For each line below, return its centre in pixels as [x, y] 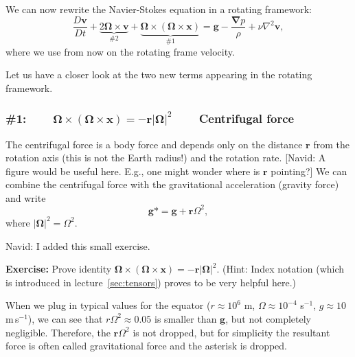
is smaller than [186, 318]
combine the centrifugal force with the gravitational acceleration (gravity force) [172, 184]
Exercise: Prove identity [59, 269]
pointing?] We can [309, 171]
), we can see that [65, 318]
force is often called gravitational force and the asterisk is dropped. [147, 346]
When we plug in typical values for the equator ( [108, 305]
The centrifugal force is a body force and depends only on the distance [154, 144]
